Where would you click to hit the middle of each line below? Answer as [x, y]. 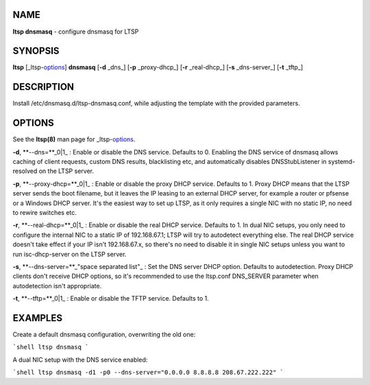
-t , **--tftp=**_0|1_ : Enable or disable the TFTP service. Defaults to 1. [111, 299]
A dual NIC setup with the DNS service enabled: [80, 360]
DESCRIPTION [44, 87]
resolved [25, 171]
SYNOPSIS [36, 51]
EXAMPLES [38, 318]
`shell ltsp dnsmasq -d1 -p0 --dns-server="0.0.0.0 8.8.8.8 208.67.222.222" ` [148, 373]
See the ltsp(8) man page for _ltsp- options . [74, 139]
